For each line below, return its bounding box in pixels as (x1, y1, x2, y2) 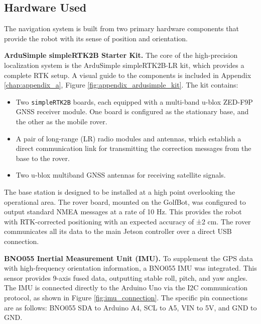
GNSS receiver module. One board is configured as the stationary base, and (16, 106, 249, 117)
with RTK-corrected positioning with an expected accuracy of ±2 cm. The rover (4, 216, 251, 226)
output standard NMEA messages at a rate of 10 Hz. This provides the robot (4, 206, 242, 217)
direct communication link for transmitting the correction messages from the (16, 143, 251, 153)
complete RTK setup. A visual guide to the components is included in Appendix (4, 69, 251, 80)
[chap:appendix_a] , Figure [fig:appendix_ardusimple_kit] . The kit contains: (4, 79, 238, 90)
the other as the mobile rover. (16, 116, 107, 127)
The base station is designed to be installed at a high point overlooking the (4, 186, 235, 197)
